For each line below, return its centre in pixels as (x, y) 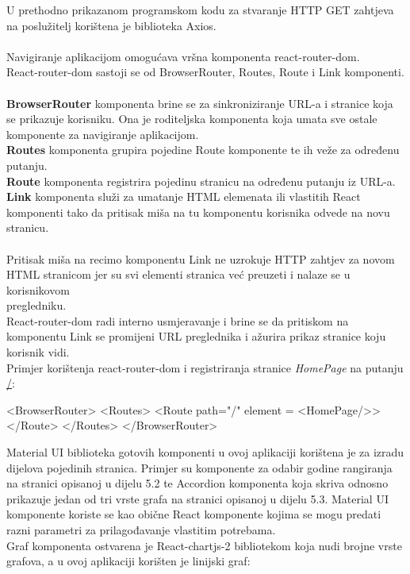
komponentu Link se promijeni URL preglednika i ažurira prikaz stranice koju (196, 336)
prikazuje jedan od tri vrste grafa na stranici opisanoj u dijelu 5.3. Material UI (197, 498)
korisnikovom (38, 289)
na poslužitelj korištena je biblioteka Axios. (111, 25)
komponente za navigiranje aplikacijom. (103, 134)
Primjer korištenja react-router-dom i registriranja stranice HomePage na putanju (205, 367)
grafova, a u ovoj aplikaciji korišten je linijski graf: (128, 561)
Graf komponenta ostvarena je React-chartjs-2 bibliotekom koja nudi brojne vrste (204, 545)
